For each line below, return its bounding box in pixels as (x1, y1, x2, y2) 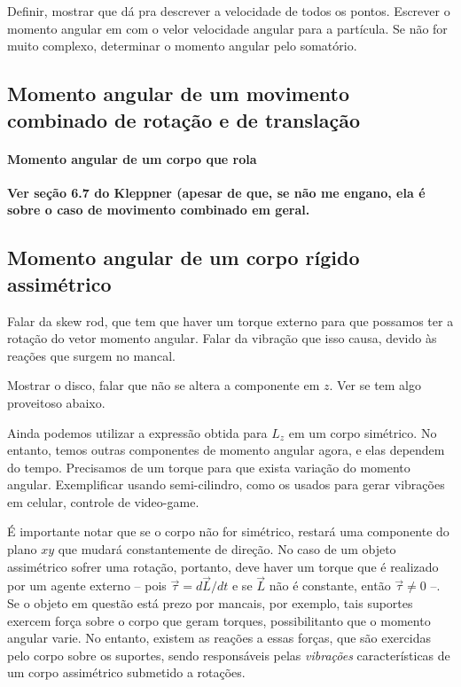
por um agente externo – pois (7, 576, 167, 595)
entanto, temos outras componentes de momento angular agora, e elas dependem (7, 441, 445, 459)
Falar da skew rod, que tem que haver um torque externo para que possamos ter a (7, 311, 454, 330)
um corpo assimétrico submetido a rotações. (7, 663, 246, 682)
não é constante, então (269, 576, 391, 595)
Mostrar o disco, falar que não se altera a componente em (7, 376, 320, 394)
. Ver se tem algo (329, 376, 422, 394)
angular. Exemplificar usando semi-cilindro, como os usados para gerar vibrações (7, 475, 445, 494)
